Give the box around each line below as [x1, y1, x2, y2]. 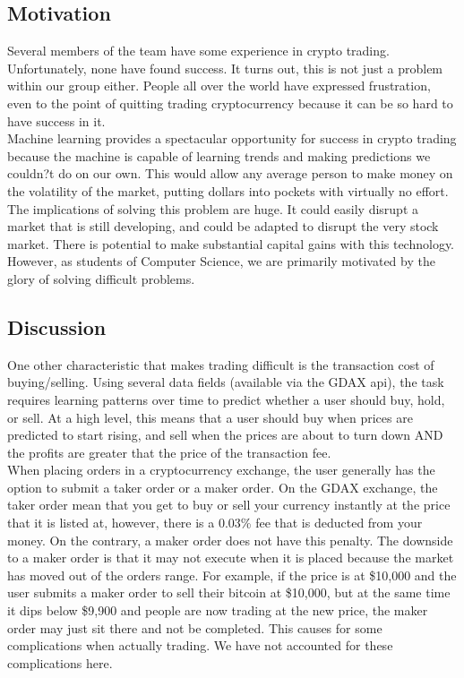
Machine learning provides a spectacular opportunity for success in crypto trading [7, 129, 457, 148]
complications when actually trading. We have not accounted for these [7, 636, 393, 655]
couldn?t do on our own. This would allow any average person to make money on [7, 164, 453, 183]
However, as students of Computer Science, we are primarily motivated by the [7, 252, 435, 270]
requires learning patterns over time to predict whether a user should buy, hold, [7, 390, 445, 408]
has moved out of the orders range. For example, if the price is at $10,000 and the [7, 565, 457, 584]
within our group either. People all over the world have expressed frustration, [7, 76, 431, 95]
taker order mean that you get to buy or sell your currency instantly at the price [7, 495, 451, 514]
